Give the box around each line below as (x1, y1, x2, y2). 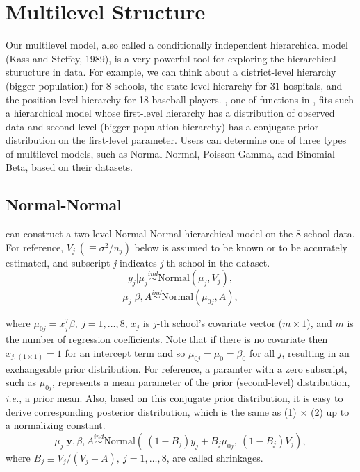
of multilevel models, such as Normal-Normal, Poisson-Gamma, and (6, 146, 294, 160)
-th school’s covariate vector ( (156, 316, 283, 330)
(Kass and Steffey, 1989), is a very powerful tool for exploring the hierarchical (6, 51, 336, 65)
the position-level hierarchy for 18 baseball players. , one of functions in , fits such (6, 92, 354, 106)
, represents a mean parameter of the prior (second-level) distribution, (51, 375, 350, 389)
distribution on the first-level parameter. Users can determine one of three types (6, 133, 347, 147)
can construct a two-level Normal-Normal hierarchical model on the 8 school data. (6, 226, 355, 241)
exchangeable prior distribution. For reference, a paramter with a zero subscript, (6, 361, 347, 376)
